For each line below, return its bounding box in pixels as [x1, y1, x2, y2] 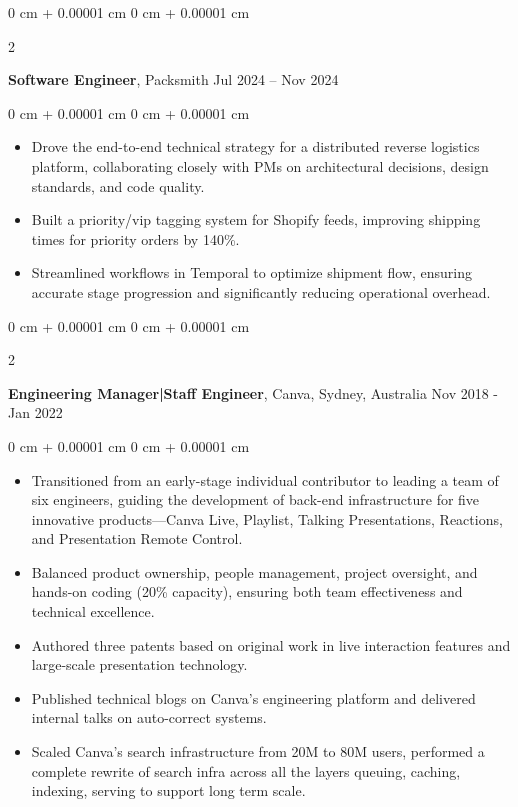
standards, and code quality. [31, 175, 205, 196]
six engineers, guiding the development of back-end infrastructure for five [31, 489, 480, 510]
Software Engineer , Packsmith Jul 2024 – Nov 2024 [8, 69, 339, 90]
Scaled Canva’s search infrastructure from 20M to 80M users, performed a [31, 741, 485, 762]
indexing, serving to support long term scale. [31, 780, 306, 801]
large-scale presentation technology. [31, 654, 248, 675]
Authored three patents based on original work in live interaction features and [31, 634, 511, 655]
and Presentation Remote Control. [31, 528, 243, 549]
